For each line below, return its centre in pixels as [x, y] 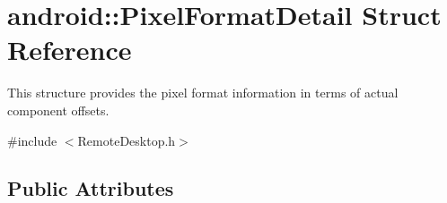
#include [32, 140]
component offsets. [58, 110]
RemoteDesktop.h [127, 140]
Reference [70, 50]
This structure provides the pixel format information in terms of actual [203, 93]
